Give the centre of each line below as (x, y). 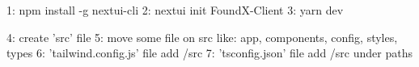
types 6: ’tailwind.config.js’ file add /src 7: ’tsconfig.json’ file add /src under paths (209, 53)
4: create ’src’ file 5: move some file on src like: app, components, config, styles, (202, 37)
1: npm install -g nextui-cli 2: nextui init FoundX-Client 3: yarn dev (175, 10)
